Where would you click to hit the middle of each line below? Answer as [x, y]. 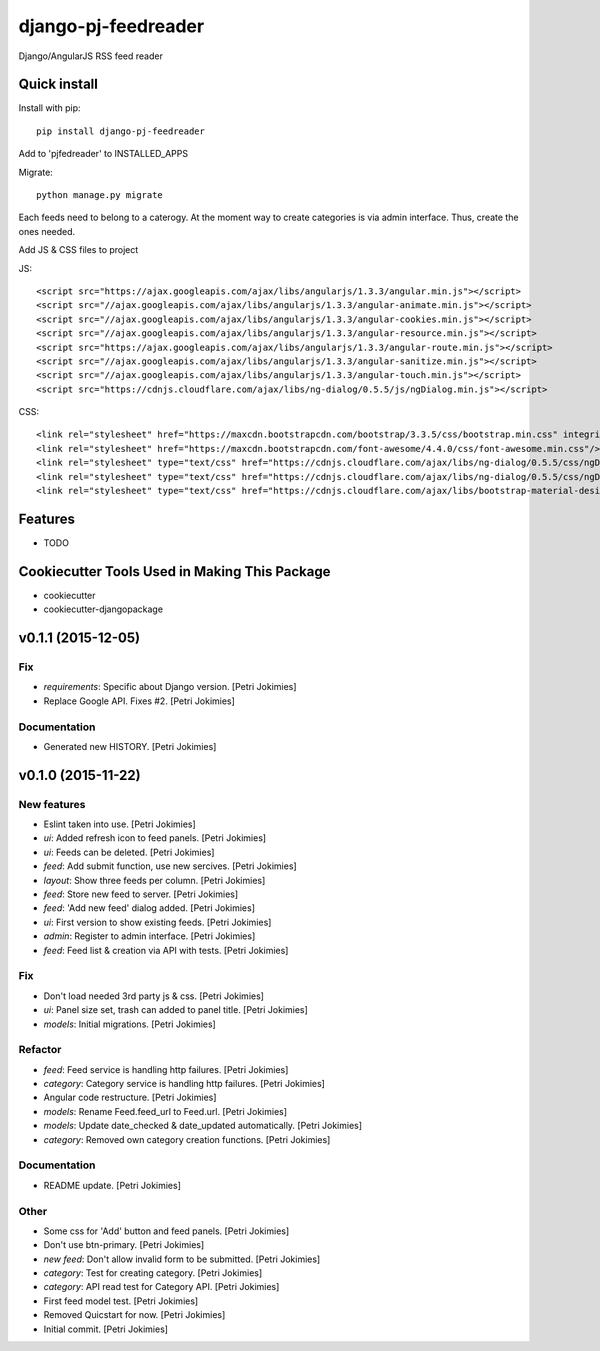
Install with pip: [49, 108]
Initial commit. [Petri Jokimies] [106, 1329]
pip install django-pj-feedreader [120, 131]
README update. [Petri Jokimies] [112, 1185]
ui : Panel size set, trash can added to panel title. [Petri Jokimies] [176, 1010]
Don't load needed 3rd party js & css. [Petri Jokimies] [154, 996]
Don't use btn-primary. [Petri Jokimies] [124, 1245]
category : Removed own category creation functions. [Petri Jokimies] [187, 1139]
